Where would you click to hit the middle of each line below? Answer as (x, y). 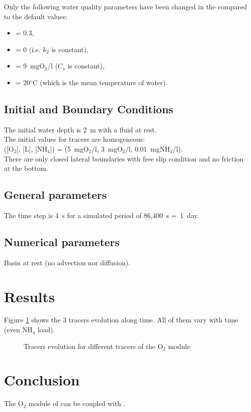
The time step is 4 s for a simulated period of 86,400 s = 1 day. (102, 215)
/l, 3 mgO (107, 148)
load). (46, 330)
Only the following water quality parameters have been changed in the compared (125, 6)
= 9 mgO (30, 66)
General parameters (55, 195)
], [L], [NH (32, 148)
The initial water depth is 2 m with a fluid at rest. (80, 129)
